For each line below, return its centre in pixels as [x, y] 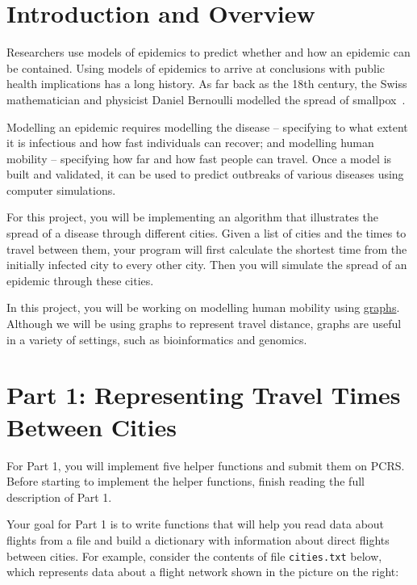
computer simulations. [61, 189]
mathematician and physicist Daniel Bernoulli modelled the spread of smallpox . [206, 99]
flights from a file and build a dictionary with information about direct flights [198, 539]
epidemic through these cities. [80, 280]
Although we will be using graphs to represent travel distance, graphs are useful [204, 324]
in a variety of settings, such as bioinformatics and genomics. [157, 339]
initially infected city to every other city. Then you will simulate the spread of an [207, 265]
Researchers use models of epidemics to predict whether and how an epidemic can [208, 52]
